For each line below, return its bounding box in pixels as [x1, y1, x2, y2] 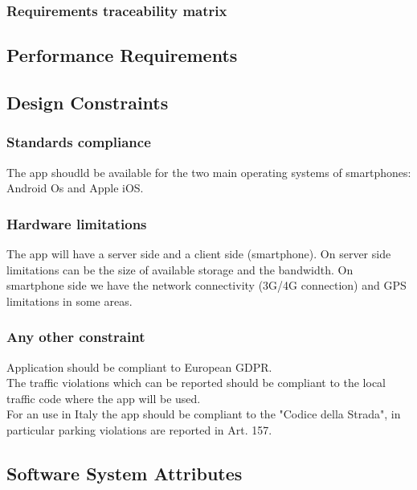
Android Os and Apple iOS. [6, 179, 144, 196]
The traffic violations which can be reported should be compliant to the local [6, 374, 386, 391]
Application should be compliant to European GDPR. [6, 358, 272, 375]
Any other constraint [6, 327, 145, 347]
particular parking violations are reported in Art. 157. [6, 422, 272, 438]
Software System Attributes [6, 460, 243, 485]
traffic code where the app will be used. [6, 389, 201, 406]
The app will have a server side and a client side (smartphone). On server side [6, 245, 391, 262]
